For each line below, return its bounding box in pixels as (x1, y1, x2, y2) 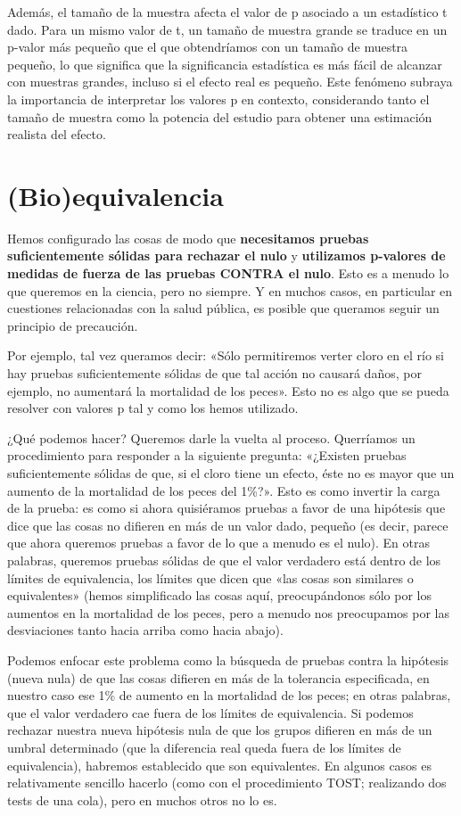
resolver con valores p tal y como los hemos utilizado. (7, 399, 299, 417)
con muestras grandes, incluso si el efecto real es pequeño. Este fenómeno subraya (7, 72, 453, 91)
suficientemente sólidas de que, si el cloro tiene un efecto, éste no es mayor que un (7, 464, 455, 482)
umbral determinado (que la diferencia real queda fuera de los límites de (7, 738, 401, 756)
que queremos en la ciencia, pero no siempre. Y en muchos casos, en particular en (7, 281, 453, 300)
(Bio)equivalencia (7, 177, 224, 213)
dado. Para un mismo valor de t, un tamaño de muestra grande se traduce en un (7, 20, 448, 38)
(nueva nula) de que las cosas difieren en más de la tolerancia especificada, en (7, 668, 430, 687)
